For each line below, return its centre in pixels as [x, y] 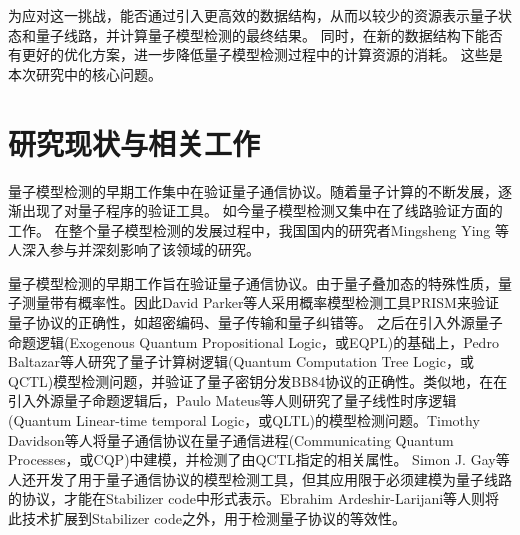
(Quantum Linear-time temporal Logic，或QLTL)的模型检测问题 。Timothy [244, 420]
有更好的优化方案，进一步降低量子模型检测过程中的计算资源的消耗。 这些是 [255, 54]
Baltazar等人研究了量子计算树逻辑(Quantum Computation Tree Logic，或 [241, 361]
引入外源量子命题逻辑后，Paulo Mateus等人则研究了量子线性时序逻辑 [232, 400]
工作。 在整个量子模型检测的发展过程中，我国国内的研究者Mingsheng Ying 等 [258, 229]
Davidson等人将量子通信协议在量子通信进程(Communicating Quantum [231, 439]
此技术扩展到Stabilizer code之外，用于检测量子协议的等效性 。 [207, 518]
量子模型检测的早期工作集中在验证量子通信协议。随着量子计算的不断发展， [253, 190]
